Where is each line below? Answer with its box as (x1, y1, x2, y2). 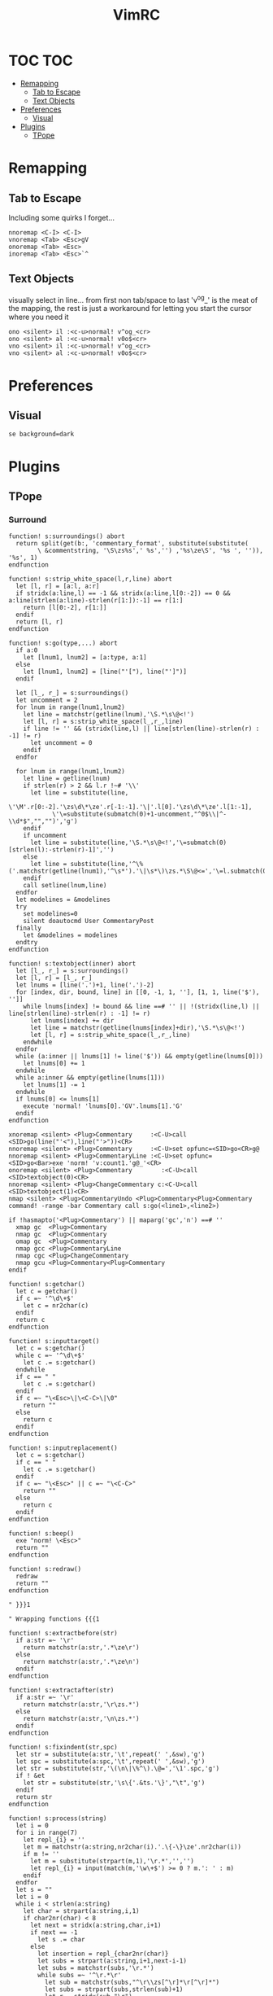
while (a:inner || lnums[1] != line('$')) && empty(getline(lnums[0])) (15, 1053, 264, 1061)
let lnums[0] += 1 (23, 1060, 85, 1068)
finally (15, 924, 42, 933)
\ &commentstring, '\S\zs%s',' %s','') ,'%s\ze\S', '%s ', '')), (37, 547, 264, 555)
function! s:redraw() (8, 1565, 82, 1574)
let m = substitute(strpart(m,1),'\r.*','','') (29, 1858, 195, 1866)
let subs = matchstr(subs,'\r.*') (37, 1964, 154, 1972)
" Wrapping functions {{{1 (8, 1615, 100, 1623)
